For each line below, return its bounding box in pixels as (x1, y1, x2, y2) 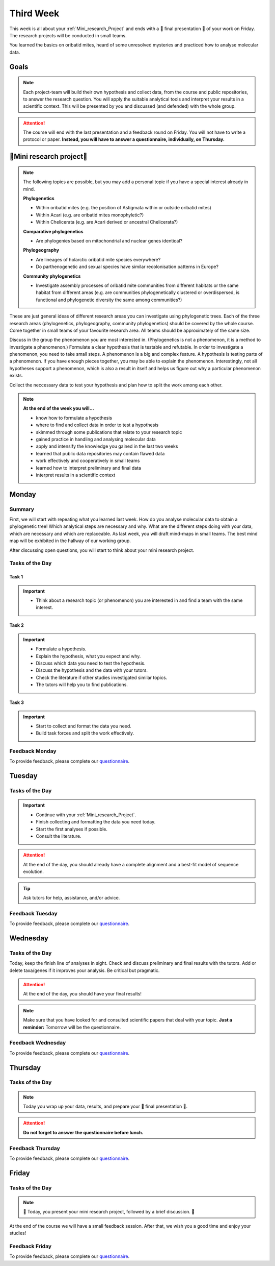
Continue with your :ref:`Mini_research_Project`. (36, 812, 136, 818)
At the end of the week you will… (23, 405, 94, 411)
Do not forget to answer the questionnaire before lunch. (23, 1129, 144, 1135)
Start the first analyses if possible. (36, 826, 108, 832)
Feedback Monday (9, 748, 57, 755)
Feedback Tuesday (9, 910, 58, 917)
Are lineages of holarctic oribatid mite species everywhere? (36, 256, 161, 262)
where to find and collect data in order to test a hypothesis (36, 422, 159, 428)
